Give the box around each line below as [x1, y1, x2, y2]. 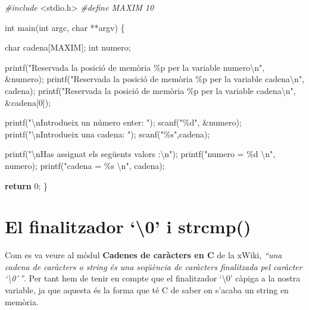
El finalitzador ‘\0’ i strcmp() [5, 214, 251, 239]
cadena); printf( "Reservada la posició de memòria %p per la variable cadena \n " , [5, 84, 296, 96]
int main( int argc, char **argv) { [5, 21, 125, 33]
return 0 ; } [5, 179, 48, 192]
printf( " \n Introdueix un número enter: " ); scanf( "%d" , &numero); [5, 116, 242, 129]
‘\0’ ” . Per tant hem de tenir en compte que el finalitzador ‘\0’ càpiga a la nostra [5, 272, 301, 284]
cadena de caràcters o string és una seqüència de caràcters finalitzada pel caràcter [5, 260, 302, 273]
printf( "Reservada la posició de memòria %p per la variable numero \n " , [5, 61, 265, 73]
